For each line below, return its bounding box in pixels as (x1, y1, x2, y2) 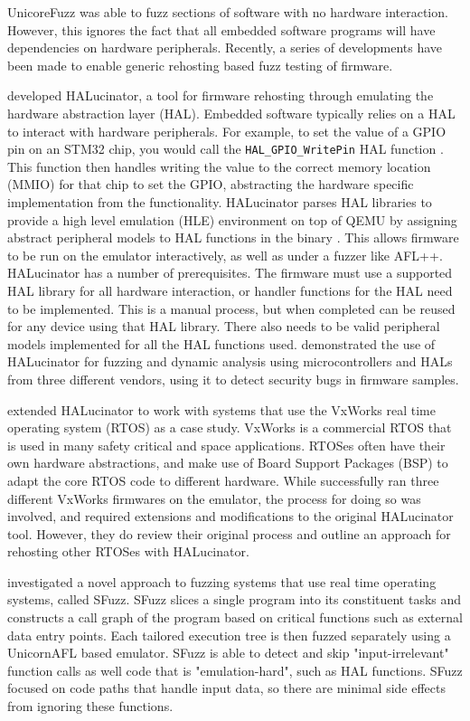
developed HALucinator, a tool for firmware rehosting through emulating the (7, 86, 434, 105)
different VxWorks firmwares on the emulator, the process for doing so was (7, 489, 421, 508)
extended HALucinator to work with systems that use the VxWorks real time (7, 400, 436, 419)
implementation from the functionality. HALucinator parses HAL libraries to (7, 193, 432, 211)
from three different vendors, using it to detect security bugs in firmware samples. (7, 369, 459, 388)
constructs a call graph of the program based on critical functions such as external (7, 608, 463, 627)
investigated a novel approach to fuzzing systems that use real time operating (7, 572, 437, 591)
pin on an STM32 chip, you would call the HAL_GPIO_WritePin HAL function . (7, 139, 444, 158)
